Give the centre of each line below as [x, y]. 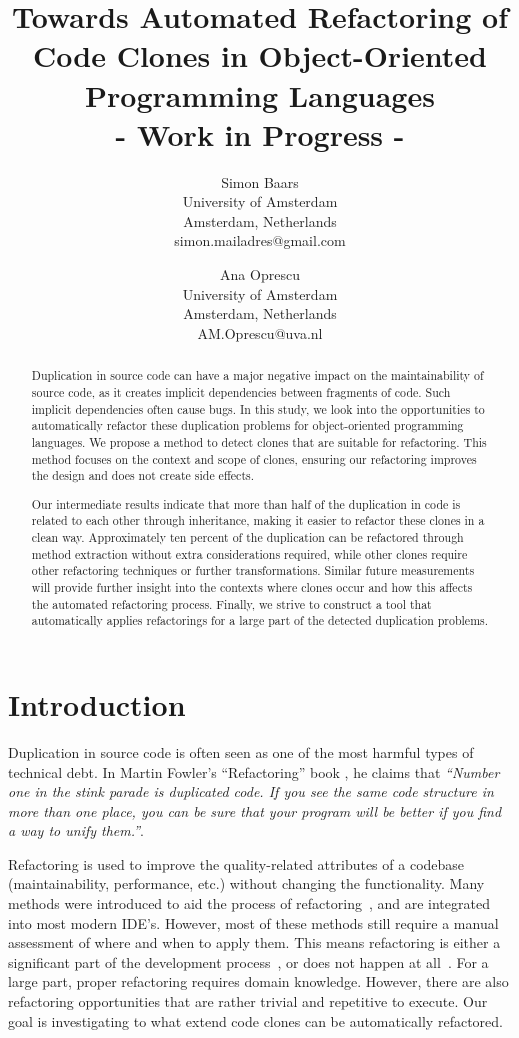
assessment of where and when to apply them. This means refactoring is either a [254, 942]
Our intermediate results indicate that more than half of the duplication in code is [246, 503]
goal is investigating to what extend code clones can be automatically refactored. [255, 1020]
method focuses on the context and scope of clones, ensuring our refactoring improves [254, 458]
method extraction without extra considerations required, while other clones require [249, 553]
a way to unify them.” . [76, 830]
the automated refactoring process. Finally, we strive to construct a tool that [231, 603]
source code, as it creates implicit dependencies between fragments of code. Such [241, 391]
